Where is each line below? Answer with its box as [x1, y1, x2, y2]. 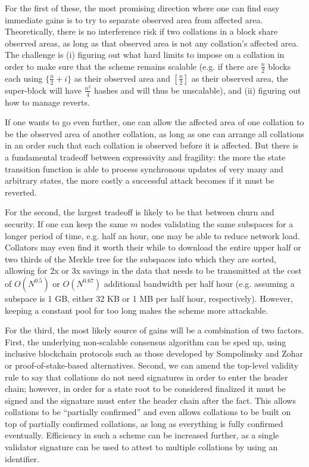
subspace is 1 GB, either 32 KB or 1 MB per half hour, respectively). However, [5, 292, 293, 304]
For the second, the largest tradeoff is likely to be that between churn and [5, 206, 274, 218]
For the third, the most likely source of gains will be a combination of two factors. [5, 324, 304, 336]
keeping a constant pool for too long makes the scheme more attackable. [5, 304, 269, 316]
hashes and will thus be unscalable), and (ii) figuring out [94, 83, 301, 96]
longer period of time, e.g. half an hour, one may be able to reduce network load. [5, 229, 300, 242]
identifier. [5, 452, 40, 465]
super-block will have [5, 83, 82, 96]
